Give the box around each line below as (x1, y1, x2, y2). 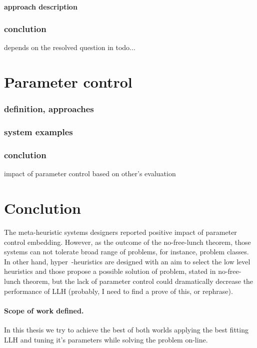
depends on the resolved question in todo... (4, 42, 135, 53)
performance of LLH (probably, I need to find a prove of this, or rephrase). (4, 285, 233, 296)
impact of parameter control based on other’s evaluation (4, 168, 176, 179)
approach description (4, 1, 77, 12)
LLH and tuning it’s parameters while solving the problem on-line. (4, 334, 208, 344)
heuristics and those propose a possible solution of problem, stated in (4, 266, 216, 276)
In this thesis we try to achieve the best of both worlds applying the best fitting (4, 324, 248, 334)
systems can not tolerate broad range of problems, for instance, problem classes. (4, 246, 249, 257)
